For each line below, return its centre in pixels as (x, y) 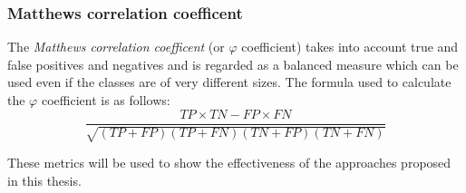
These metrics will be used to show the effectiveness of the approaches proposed (229, 163)
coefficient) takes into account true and (350, 47)
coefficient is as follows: (106, 100)
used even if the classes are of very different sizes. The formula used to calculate (229, 82)
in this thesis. (44, 180)
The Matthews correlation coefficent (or (116, 47)
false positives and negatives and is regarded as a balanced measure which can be (233, 64)
